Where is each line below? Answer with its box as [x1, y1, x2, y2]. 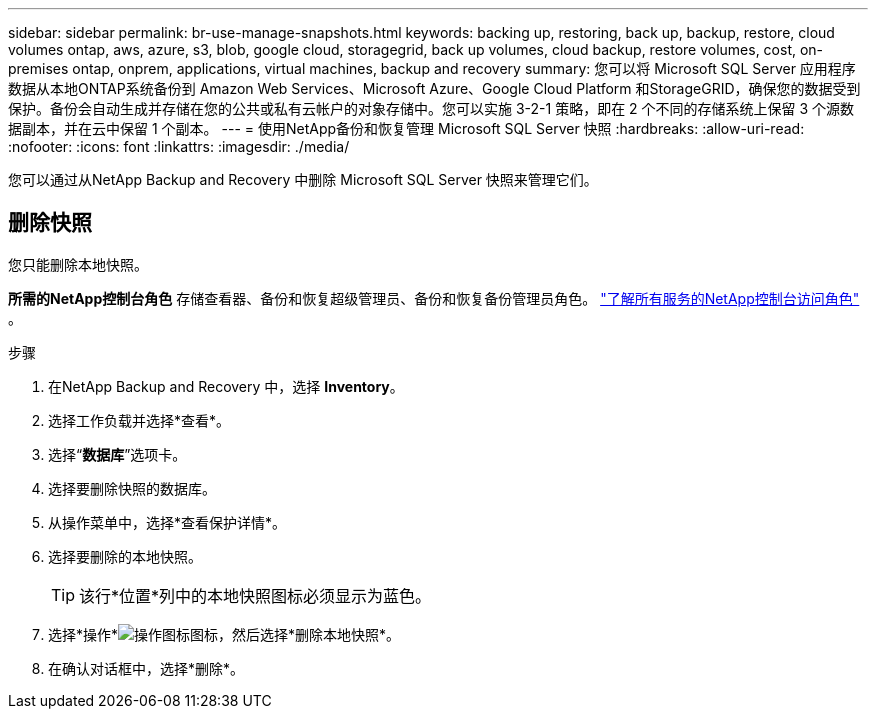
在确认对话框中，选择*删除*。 [48, 659, 245, 677]
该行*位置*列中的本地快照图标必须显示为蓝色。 [79, 585, 432, 606]
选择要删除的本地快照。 [48, 547, 202, 565]
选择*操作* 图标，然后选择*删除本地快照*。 [48, 625, 401, 643]
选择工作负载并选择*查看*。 [48, 411, 231, 429]
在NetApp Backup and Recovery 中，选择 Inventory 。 [48, 377, 404, 395]
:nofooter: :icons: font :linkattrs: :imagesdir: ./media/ [8, 138, 350, 155]
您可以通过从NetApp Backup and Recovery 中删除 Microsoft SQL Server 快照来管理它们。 [8, 171, 598, 188]
